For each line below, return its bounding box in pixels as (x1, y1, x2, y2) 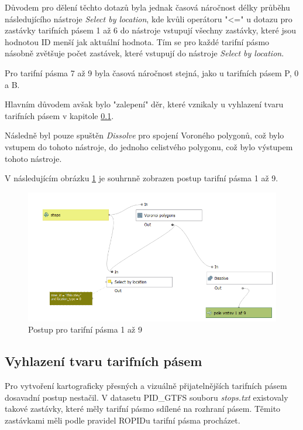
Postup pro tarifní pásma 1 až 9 (28, 323, 142, 336)
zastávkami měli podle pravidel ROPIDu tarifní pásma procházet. (5, 414, 240, 426)
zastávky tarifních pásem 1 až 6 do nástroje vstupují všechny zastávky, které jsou (5, 24, 297, 36)
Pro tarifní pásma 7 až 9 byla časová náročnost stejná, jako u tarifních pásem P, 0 (5, 66, 299, 79)
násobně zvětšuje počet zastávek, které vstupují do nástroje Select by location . (5, 47, 284, 59)
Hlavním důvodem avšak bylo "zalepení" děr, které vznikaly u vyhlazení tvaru (5, 98, 284, 110)
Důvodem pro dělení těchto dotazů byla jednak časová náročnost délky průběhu (5, 1, 290, 13)
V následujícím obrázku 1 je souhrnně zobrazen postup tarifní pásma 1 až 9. (5, 172, 278, 184)
